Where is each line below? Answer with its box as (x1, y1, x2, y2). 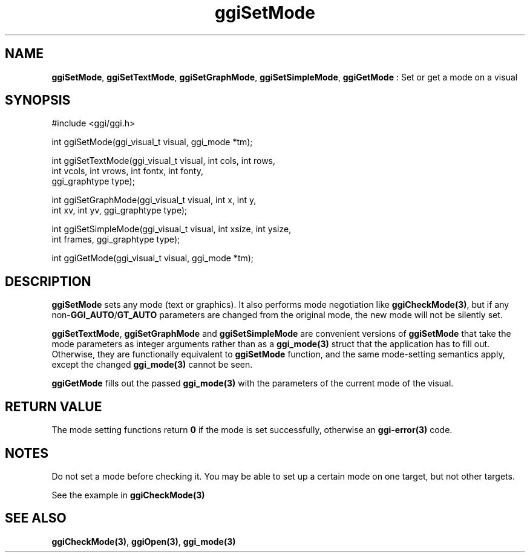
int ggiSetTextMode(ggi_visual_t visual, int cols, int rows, (51, 155, 276, 166)
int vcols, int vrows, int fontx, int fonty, (51, 166, 203, 177)
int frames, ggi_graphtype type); (51, 234, 180, 245)
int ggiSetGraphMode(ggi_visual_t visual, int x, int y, (51, 195, 257, 206)
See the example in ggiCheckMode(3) (51, 489, 205, 500)
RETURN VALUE (5, 399, 102, 414)
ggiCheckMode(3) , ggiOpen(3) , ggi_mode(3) (51, 536, 236, 547)
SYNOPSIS (5, 93, 71, 108)
